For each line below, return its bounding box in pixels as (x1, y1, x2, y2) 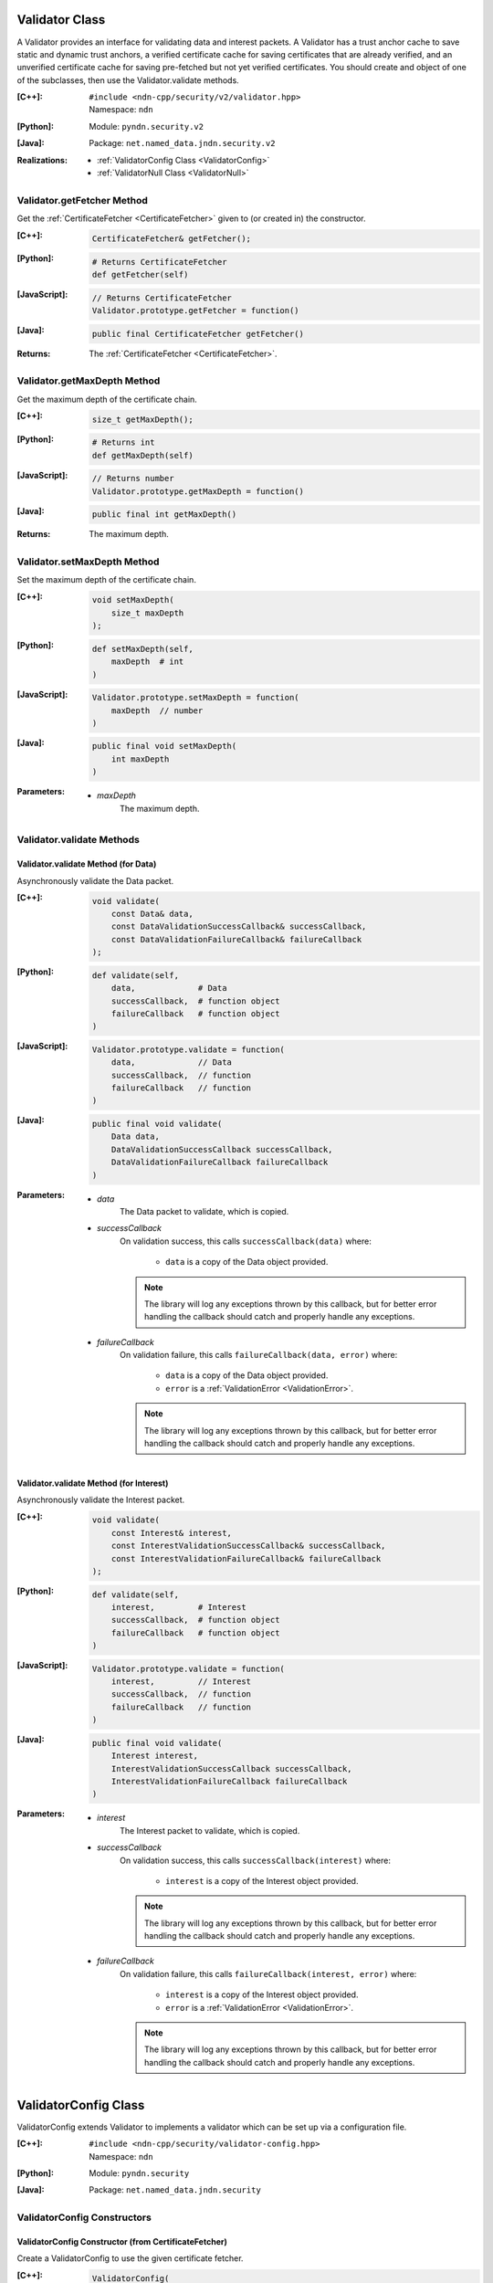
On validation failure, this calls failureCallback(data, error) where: (120, 1350, 398, 1361)
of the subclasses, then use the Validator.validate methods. (16, 74, 239, 86)
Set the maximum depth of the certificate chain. (16, 574, 196, 585)
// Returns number (91, 473, 174, 484)
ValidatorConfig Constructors (16, 2211, 152, 2224)
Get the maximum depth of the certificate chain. (16, 394, 198, 405)
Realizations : (16, 154, 68, 165)
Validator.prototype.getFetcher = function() (91, 306, 300, 316)
